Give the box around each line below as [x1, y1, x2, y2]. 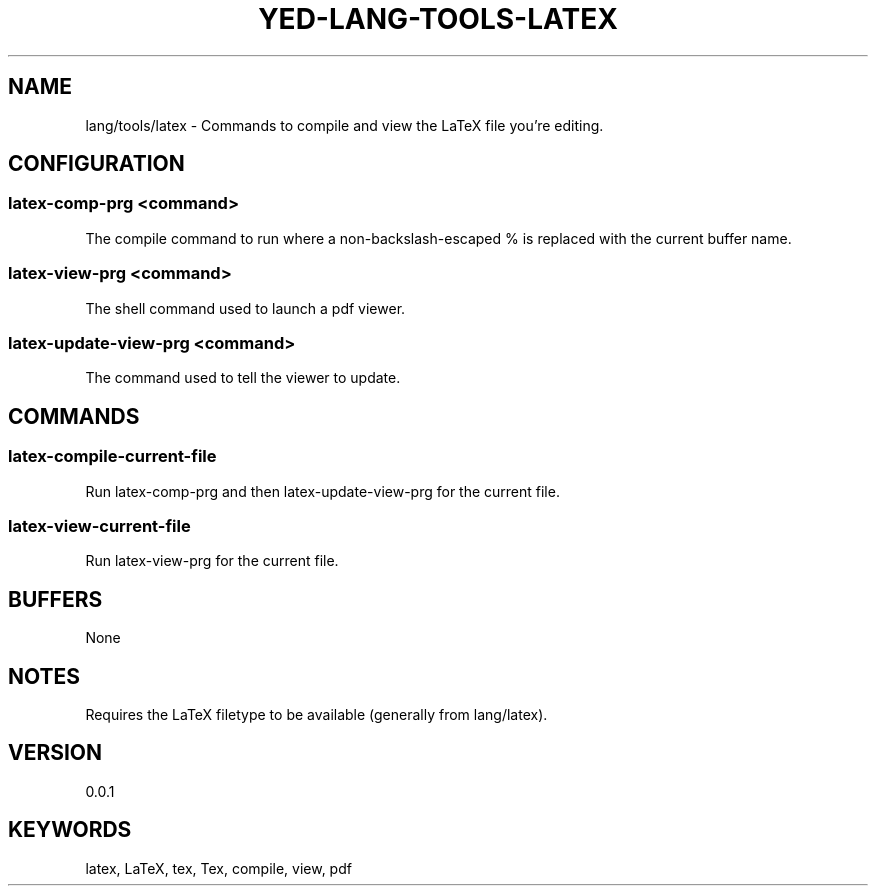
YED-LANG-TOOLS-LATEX [258, 2, 618, 36]
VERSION [8, 740, 103, 766]
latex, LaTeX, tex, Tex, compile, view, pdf [85, 859, 352, 877]
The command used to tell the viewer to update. [85, 369, 401, 387]
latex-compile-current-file [8, 446, 217, 467]
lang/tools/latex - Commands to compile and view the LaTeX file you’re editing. [85, 116, 604, 134]
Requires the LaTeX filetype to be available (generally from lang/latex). [85, 705, 548, 723]
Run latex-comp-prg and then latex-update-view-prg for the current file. [85, 482, 560, 500]
